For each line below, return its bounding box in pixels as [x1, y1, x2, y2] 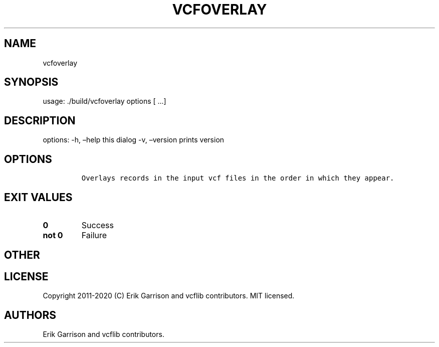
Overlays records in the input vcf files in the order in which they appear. [81, 174, 394, 183]
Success [81, 220, 114, 230]
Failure [81, 230, 107, 240]
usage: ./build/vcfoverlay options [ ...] [43, 97, 166, 106]
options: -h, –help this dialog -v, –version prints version [43, 135, 225, 144]
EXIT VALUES [4, 191, 73, 204]
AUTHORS [4, 308, 57, 321]
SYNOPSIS [4, 76, 59, 89]
